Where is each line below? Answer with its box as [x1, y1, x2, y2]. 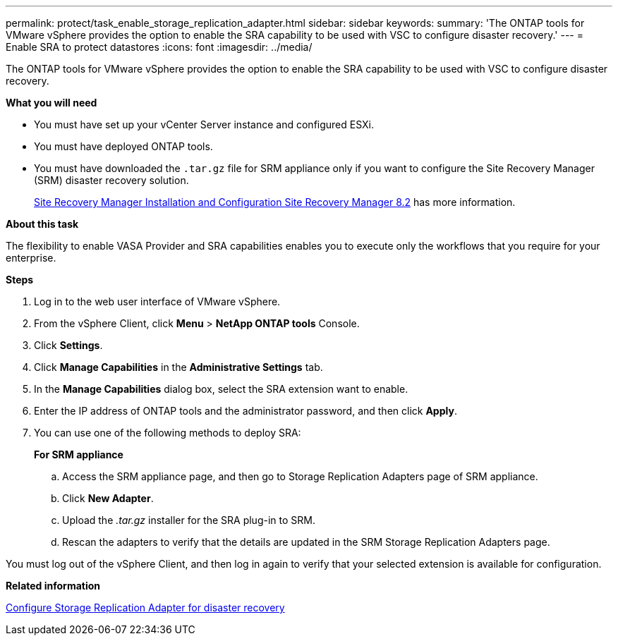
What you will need [6, 97, 97, 109]
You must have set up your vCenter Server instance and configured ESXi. [34, 118, 375, 130]
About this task [6, 218, 79, 230]
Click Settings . [34, 339, 103, 351]
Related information [6, 580, 101, 592]
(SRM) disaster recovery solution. [34, 174, 189, 186]
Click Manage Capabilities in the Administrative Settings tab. [34, 361, 323, 373]
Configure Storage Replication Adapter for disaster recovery [6, 602, 285, 613]
